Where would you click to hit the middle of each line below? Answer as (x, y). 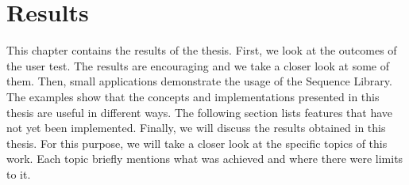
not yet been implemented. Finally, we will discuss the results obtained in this (196, 128)
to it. (19, 174)
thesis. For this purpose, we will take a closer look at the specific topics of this (197, 143)
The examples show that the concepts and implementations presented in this (193, 96)
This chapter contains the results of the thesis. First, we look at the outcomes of (202, 50)
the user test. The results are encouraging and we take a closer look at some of (198, 65)
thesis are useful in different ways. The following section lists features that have (200, 112)
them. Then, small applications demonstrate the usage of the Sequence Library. (199, 81)
